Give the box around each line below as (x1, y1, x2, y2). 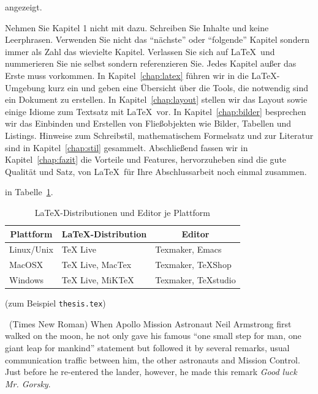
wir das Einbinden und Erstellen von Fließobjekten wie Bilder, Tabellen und (5, 117, 292, 130)
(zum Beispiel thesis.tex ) (5, 297, 106, 310)
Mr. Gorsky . (5, 377, 51, 390)
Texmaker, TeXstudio (155, 273, 236, 286)
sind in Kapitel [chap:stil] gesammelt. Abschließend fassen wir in (5, 141, 248, 154)
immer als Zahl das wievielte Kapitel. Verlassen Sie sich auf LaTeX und (5, 45, 275, 58)
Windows (9, 273, 44, 286)
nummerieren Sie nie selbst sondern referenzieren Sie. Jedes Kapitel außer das (5, 57, 297, 70)
